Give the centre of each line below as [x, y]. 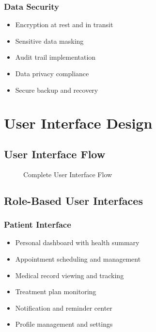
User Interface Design [78, 123]
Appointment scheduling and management [78, 258]
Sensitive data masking [49, 41]
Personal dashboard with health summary [77, 242]
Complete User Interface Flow [68, 174]
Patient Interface [38, 224]
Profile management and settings [64, 324]
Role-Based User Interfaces [73, 200]
